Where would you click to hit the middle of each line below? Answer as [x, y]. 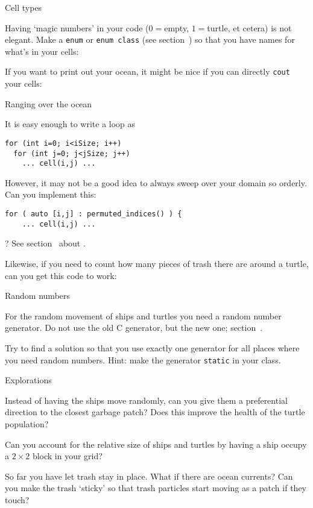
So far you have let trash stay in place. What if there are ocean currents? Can [149, 476]
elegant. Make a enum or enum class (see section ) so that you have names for [150, 39]
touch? [17, 499]
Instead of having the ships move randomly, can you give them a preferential [146, 400]
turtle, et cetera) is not [249, 27]
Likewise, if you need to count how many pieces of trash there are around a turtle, [157, 263]
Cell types [24, 7]
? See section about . [45, 243]
